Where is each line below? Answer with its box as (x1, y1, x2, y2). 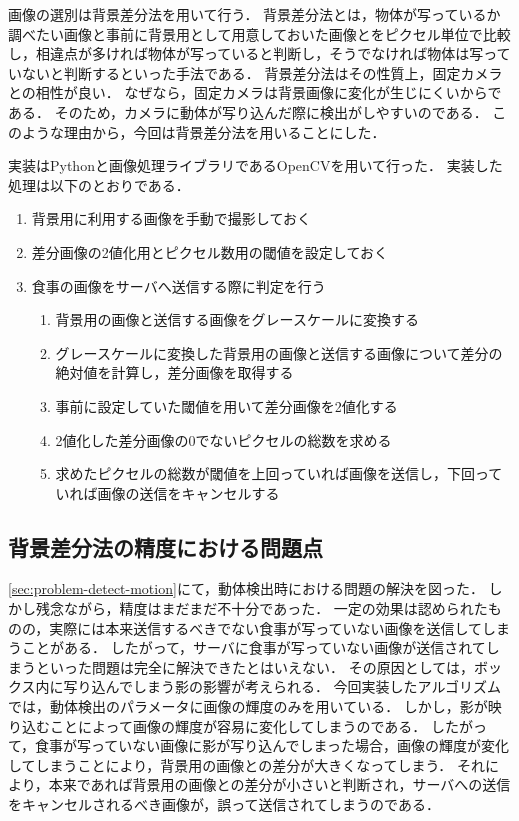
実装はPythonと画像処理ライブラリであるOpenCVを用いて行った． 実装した (8, 155, 503, 176)
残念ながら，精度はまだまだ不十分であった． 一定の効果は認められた (35, 598, 488, 619)
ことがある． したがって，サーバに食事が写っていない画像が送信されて (21, 637, 486, 658)
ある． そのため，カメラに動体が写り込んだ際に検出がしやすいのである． (8, 101, 488, 122)
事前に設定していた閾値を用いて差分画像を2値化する (55, 395, 398, 416)
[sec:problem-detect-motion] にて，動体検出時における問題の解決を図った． (8, 578, 484, 599)
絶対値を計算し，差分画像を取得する (55, 362, 294, 383)
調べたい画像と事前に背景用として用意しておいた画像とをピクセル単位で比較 (8, 23, 511, 44)
